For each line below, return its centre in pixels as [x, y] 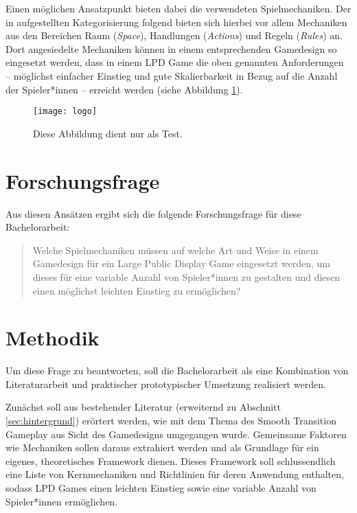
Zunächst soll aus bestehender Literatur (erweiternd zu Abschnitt [143, 407]
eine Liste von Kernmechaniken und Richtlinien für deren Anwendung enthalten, [175, 474]
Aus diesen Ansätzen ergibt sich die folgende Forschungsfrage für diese [153, 213]
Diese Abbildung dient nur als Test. [108, 133]
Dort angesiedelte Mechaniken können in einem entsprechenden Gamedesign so [171, 48]
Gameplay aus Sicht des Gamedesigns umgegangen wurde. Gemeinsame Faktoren [176, 434]
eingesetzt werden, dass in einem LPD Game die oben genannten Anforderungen [175, 62]
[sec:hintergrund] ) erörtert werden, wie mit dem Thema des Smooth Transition [171, 420]
